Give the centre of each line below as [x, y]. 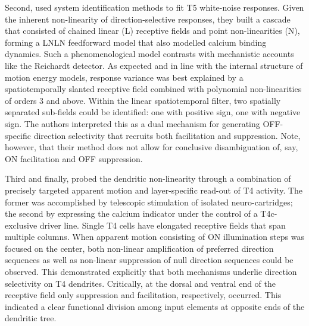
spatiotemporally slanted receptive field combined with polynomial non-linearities [153, 89]
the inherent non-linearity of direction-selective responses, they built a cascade [148, 19]
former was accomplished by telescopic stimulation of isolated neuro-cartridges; [149, 202]
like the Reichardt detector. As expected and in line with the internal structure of [154, 65]
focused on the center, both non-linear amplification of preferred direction [139, 248]
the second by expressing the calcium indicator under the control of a [131, 213]
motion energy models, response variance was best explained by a [124, 77]
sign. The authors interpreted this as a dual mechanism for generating [132, 123]
